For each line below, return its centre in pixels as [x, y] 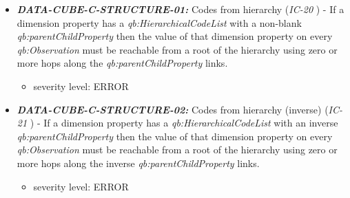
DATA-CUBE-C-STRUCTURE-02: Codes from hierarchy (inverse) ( [173, 109]
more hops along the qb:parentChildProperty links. [122, 63]
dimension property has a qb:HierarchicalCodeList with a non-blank [159, 22]
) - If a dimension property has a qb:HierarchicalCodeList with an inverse [184, 123]
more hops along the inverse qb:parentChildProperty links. [138, 163]
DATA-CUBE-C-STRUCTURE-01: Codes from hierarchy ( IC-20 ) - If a [181, 9]
